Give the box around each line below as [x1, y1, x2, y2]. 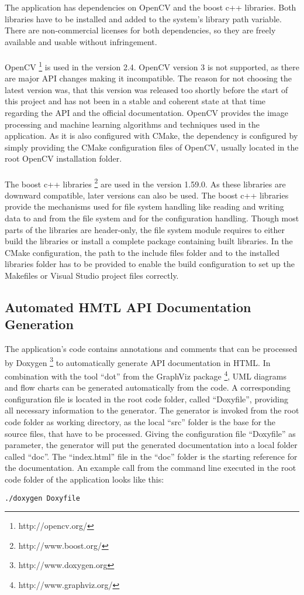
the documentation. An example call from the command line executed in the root [5, 461, 296, 474]
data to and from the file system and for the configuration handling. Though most [5, 212, 299, 224]
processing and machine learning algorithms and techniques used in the [5, 118, 260, 130]
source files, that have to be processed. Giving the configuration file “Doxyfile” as [5, 427, 296, 439]
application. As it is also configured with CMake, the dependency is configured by [5, 129, 298, 142]
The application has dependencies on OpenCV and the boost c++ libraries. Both [5, 1, 296, 13]
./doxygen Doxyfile [5, 494, 80, 502]
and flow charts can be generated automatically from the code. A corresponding [5, 381, 291, 394]
